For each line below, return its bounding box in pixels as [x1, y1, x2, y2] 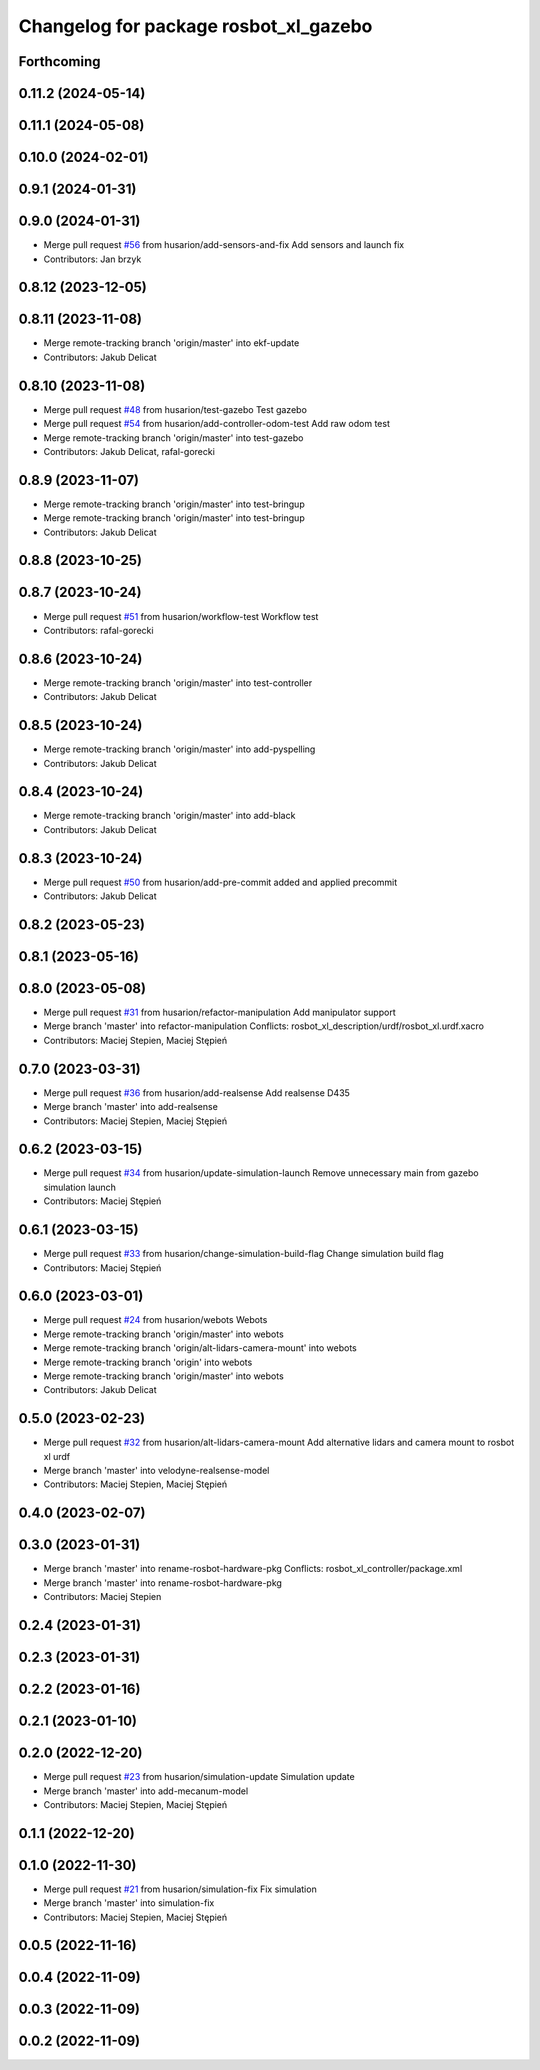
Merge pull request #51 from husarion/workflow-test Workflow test [43, 610, 319, 622]
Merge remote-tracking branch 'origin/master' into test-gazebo [43, 431, 304, 444]
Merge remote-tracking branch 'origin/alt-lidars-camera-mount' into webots [43, 1342, 357, 1354]
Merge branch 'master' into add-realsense [43, 1101, 219, 1113]
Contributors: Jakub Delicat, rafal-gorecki [43, 445, 215, 457]
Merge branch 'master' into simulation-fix [43, 1897, 215, 1909]
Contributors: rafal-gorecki [43, 624, 154, 636]
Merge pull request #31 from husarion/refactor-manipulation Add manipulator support [43, 1006, 396, 1019]
